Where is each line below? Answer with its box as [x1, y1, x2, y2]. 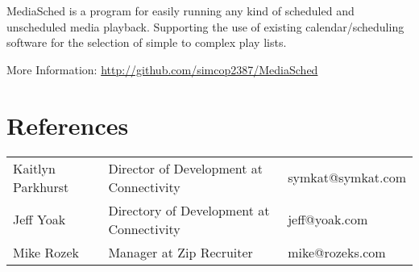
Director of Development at [108, 158, 263, 178]
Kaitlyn [13, 158, 56, 178]
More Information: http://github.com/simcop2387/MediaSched [6, 61, 318, 77]
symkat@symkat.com [288, 168, 406, 186]
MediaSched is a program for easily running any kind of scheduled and [6, 2, 355, 19]
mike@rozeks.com [288, 242, 386, 262]
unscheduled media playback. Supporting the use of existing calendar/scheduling [6, 18, 404, 35]
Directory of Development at [108, 200, 270, 220]
